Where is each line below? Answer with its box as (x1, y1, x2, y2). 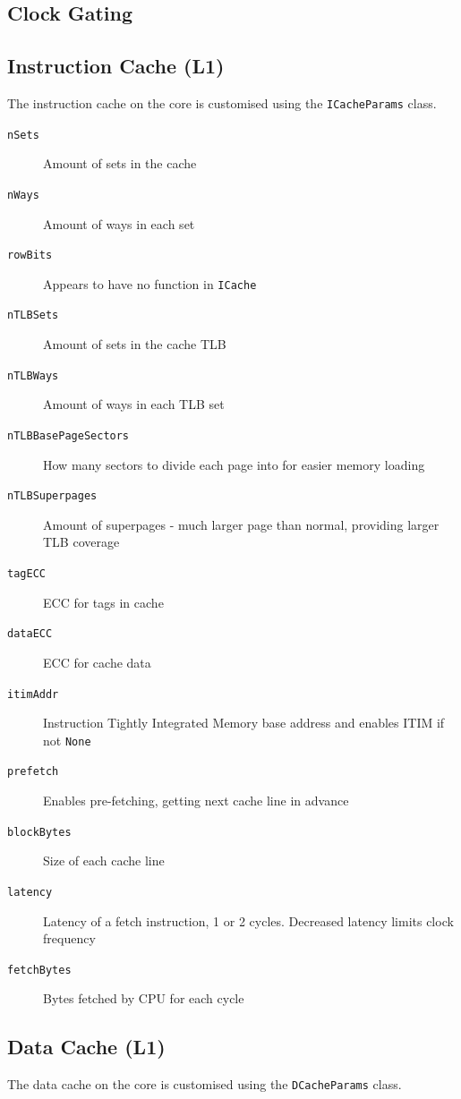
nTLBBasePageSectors (7, 429, 130, 442)
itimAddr (7, 687, 59, 701)
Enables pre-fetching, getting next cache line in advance (43, 791, 349, 810)
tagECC (7, 567, 46, 581)
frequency (43, 929, 96, 948)
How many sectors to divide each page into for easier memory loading (43, 455, 425, 473)
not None (43, 730, 91, 749)
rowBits (7, 249, 53, 262)
